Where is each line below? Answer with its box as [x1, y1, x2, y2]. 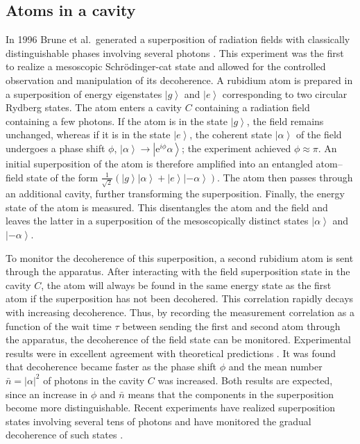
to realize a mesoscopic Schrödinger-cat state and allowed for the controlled [6, 59, 326, 74]
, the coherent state [189, 127, 272, 142]
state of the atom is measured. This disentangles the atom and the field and [6, 199, 328, 214]
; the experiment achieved [182, 140, 291, 155]
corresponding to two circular [222, 86, 348, 101]
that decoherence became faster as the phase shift [6, 359, 217, 374]
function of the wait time [6, 318, 112, 333]
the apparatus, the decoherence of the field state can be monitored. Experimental [6, 332, 351, 347]
